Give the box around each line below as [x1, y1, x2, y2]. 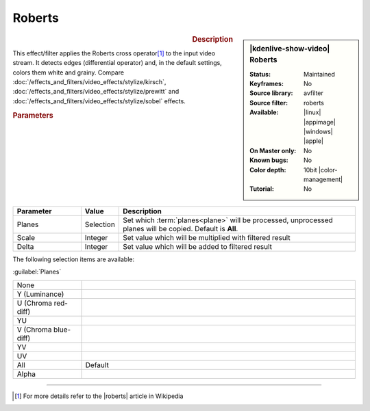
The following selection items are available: [12, 255, 135, 263]
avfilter [304, 89, 323, 97]
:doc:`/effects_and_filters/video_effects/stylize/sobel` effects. [12, 96, 186, 105]
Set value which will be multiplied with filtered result [122, 233, 291, 242]
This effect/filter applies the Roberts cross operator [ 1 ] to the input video [12, 49, 216, 57]
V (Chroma [16, 325, 52, 334]
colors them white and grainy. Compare [12, 68, 125, 77]
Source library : [249, 89, 293, 97]
